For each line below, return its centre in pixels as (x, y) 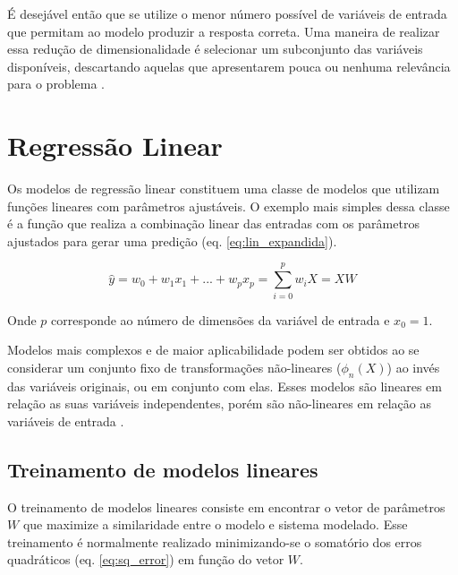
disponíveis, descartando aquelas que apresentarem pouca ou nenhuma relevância (229, 66)
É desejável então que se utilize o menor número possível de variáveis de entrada (227, 13)
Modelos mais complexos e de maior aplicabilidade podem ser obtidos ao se (213, 350)
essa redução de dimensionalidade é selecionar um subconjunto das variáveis (215, 49)
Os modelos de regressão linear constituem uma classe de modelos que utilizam (224, 189)
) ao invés (413, 367)
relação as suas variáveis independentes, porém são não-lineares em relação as (220, 403)
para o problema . (56, 84)
